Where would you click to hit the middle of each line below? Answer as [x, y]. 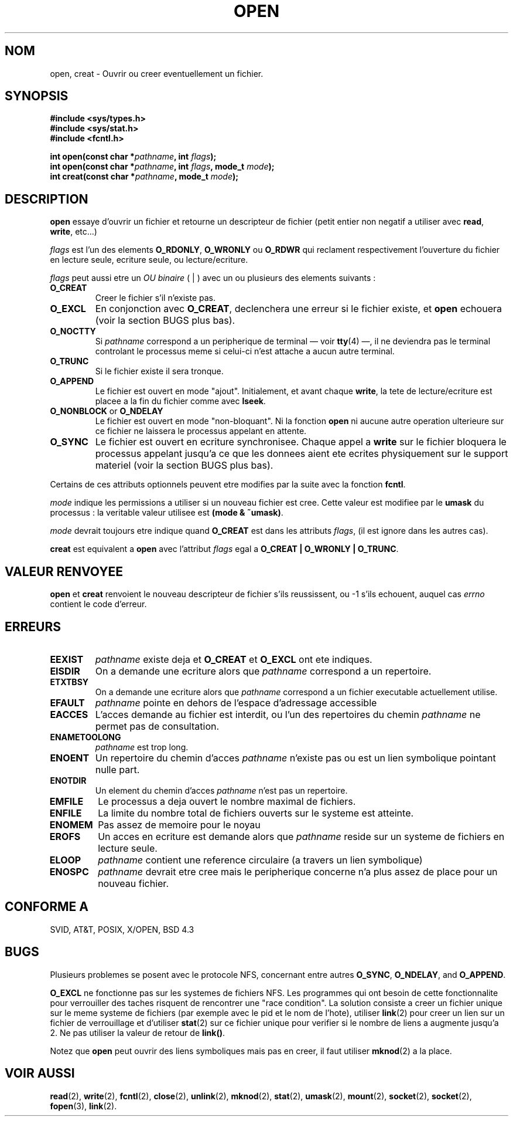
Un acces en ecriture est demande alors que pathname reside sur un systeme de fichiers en [301, 836]
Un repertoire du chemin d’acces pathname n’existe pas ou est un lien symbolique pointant [295, 758]
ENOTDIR [68, 780]
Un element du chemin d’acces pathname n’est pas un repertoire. [221, 790]
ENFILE [66, 813]
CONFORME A [47, 907]
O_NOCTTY [73, 331]
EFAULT [67, 702]
